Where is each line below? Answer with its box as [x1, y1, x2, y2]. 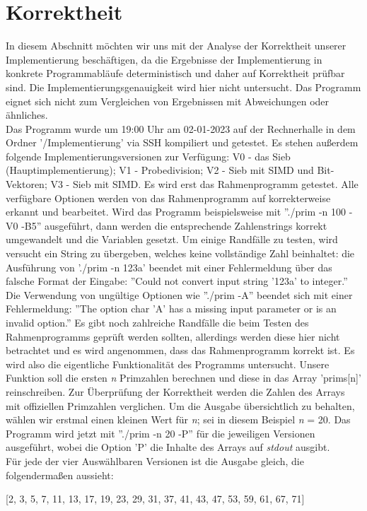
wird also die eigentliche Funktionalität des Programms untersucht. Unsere [6, 356, 330, 371]
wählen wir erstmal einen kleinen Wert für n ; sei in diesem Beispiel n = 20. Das [6, 412, 351, 427]
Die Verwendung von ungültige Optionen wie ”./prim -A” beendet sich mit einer [6, 287, 353, 302]
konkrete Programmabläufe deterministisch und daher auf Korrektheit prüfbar [6, 66, 345, 81]
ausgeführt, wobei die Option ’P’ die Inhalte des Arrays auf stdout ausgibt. [6, 440, 330, 454]
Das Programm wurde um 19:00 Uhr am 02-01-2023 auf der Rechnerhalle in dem [6, 121, 356, 136]
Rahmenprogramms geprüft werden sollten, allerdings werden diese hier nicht [6, 329, 340, 343]
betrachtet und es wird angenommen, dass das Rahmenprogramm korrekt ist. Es [6, 343, 355, 358]
